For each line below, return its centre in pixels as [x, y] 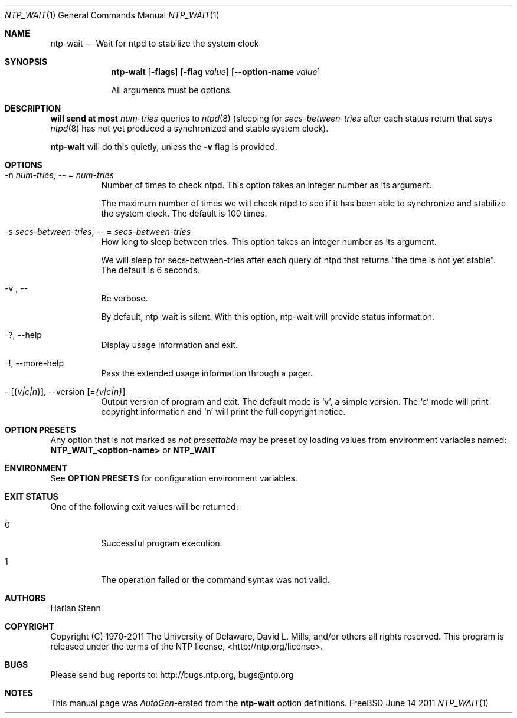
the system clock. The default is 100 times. [184, 213]
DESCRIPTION [33, 108]
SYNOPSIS [26, 62]
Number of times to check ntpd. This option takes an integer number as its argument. [266, 185]
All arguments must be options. [172, 90]
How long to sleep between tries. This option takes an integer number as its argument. [269, 242]
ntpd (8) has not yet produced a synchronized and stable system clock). [189, 128]
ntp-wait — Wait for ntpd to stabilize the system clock [155, 43]
